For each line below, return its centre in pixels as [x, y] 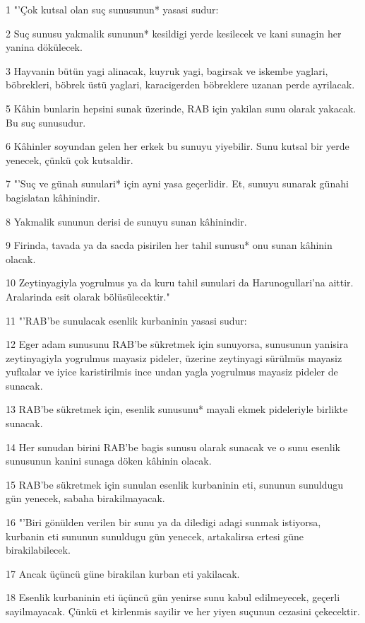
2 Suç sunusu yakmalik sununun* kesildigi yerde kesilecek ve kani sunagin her [174, 33]
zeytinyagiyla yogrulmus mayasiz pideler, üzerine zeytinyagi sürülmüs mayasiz [174, 357]
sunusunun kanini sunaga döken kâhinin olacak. [109, 461]
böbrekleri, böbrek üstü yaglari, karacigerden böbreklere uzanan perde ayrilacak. [180, 85]
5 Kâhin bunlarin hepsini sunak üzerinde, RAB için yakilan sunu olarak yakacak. [181, 108]
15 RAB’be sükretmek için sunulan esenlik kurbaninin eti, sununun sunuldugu [175, 484]
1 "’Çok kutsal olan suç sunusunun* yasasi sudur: [112, 9]
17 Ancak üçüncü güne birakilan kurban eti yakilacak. [123, 573]
